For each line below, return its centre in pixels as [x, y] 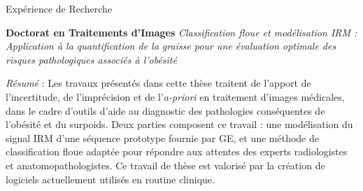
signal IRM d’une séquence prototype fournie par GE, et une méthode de [162, 137]
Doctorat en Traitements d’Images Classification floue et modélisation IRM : [181, 32]
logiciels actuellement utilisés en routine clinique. [110, 179]
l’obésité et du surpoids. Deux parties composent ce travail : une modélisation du [179, 124]
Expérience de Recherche [59, 8]
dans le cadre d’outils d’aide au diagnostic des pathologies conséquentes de [165, 110]
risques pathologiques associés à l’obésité [91, 59]
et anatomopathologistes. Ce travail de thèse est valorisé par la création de [165, 165]
